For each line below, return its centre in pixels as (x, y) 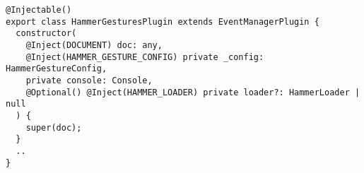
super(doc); (54, 127)
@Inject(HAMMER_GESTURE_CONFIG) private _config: (145, 57)
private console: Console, (89, 80)
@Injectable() (39, 10)
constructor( (46, 34)
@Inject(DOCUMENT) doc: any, (94, 45)
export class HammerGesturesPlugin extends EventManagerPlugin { (163, 22)
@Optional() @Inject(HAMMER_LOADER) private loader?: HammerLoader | (193, 92)
